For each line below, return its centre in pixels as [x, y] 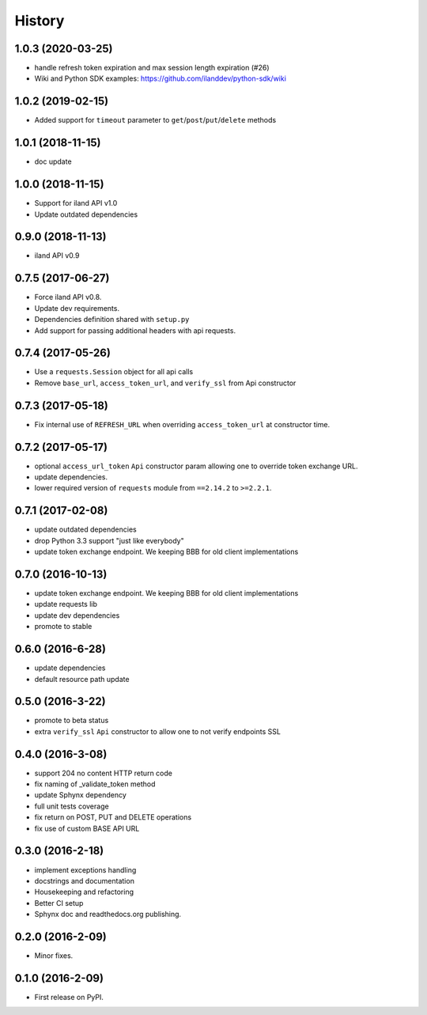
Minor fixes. [54, 956]
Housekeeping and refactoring [84, 892]
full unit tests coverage [72, 806]
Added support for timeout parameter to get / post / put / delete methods [155, 120]
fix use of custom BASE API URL [87, 828]
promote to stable [63, 627]
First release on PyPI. [69, 997]
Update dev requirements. [77, 308]
